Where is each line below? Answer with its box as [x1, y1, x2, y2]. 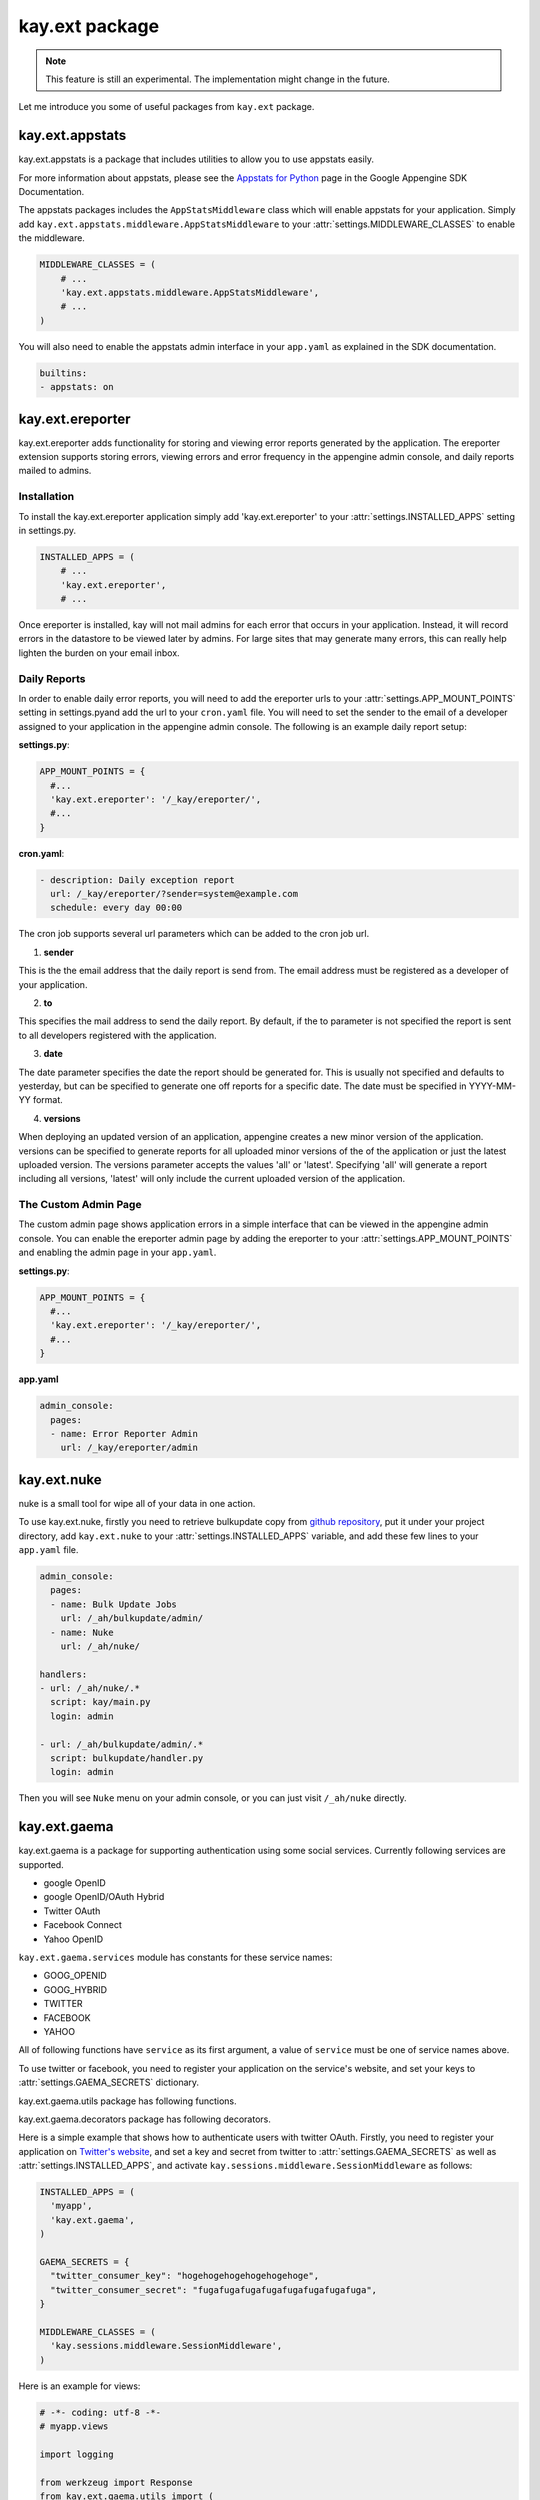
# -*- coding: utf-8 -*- [39, 2406, 162, 2418]
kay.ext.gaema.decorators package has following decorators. [18, 2113, 272, 2125]
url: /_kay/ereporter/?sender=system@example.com [50, 888, 299, 900]
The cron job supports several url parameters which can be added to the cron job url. [18, 928, 370, 940]
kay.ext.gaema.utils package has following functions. [18, 2095, 237, 2107]
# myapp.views [39, 2421, 109, 2432]
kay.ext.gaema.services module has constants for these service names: [18, 1951, 333, 1964]
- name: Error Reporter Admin [50, 1428, 199, 1439]
